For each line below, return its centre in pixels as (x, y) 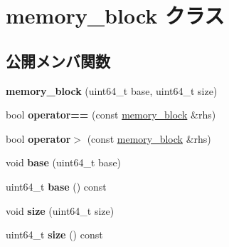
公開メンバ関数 (58, 60)
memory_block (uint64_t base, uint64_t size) (112, 90)
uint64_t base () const (56, 186)
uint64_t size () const (54, 235)
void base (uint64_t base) (64, 162)
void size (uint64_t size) (60, 210)
